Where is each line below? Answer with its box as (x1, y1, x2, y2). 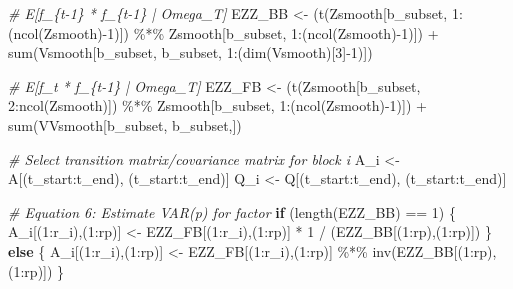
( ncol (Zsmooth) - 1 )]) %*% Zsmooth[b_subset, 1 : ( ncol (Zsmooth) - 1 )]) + (8, 22, 439, 43)
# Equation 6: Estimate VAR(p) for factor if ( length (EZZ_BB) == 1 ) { (8, 201, 456, 222)
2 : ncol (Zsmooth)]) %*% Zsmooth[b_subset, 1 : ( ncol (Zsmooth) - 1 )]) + (8, 95, 427, 116)
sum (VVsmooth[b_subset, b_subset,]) (8, 114, 242, 135)
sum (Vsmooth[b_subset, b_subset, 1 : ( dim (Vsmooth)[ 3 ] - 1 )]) (8, 42, 373, 63)
